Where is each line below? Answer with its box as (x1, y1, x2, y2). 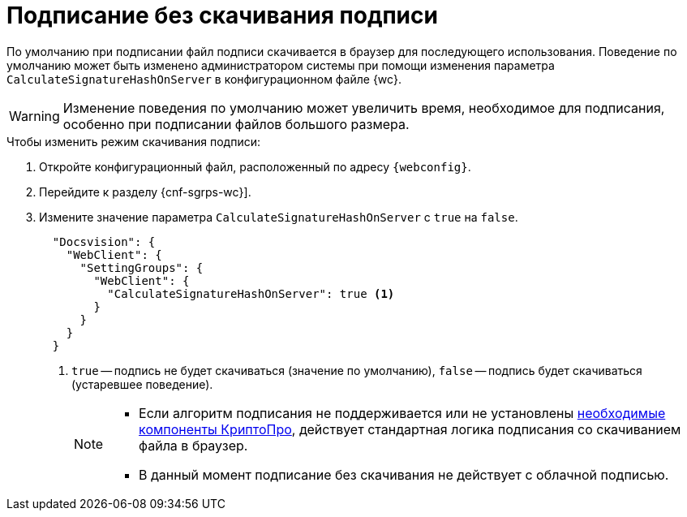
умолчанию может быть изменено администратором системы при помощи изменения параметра (6, 58, 555, 72)
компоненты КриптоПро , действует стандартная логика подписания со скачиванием (139, 420, 681, 437)
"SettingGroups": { (79, 261, 204, 274)
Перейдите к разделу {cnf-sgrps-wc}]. (39, 184, 251, 199)
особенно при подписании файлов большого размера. (62, 115, 410, 132)
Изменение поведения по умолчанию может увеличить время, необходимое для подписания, (62, 99, 665, 116)
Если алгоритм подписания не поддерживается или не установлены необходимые (139, 404, 666, 421)
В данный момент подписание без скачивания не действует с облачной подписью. (139, 466, 669, 483)
